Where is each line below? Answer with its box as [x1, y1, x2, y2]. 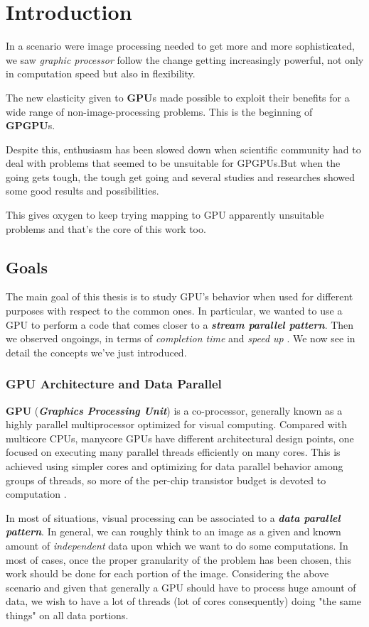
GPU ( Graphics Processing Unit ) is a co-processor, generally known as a [6, 403, 343, 418]
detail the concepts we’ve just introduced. [6, 344, 187, 359]
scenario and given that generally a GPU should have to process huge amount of [6, 579, 356, 594]
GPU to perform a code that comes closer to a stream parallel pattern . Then [6, 317, 354, 332]
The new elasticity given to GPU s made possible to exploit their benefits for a [6, 89, 350, 104]
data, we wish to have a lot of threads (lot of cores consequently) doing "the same [6, 594, 361, 609]
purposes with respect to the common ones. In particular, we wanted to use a [6, 303, 343, 318]
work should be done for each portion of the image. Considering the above [6, 566, 329, 581]
